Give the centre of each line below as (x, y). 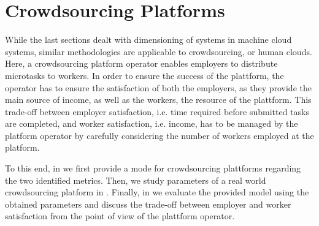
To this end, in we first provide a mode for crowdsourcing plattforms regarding (153, 168)
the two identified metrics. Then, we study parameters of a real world (136, 180)
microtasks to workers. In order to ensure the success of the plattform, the (144, 75)
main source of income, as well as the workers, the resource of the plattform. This (158, 100)
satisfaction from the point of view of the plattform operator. (120, 216)
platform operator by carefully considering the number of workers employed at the (159, 135)
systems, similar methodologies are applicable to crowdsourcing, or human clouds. (159, 51)
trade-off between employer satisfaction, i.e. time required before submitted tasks (157, 111)
